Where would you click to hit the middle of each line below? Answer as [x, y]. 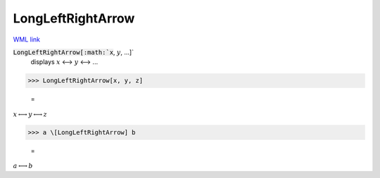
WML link [27, 39]
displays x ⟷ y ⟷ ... [64, 62]
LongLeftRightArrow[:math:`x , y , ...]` [73, 52]
